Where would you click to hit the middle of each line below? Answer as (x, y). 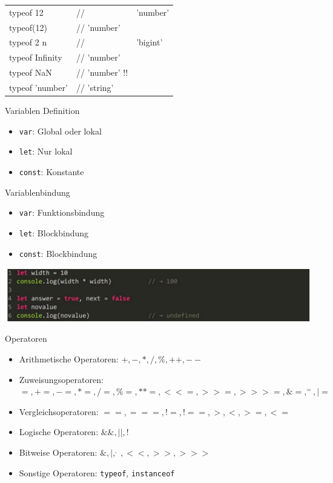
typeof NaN (31, 72)
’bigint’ (150, 42)
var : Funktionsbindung (62, 212)
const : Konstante (51, 171)
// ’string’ (95, 87)
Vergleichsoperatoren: (59, 411)
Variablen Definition (42, 111)
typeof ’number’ (38, 87)
